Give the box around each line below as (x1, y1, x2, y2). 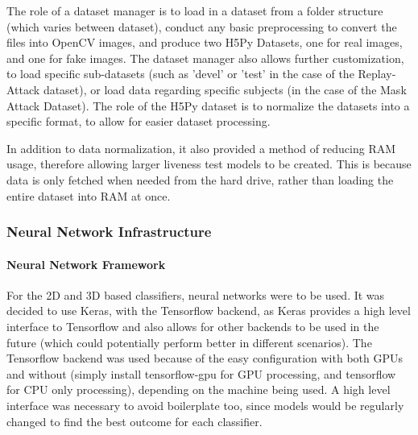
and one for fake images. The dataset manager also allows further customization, (6, 49, 404, 66)
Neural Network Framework (6, 255, 166, 272)
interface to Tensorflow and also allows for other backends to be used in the (6, 317, 379, 334)
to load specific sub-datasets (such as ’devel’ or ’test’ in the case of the (6, 65, 354, 82)
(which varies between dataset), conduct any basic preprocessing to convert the (6, 18, 397, 35)
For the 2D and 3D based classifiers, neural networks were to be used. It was (6, 286, 385, 303)
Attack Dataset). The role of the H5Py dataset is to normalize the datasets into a (6, 97, 410, 114)
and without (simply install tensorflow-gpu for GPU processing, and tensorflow (6, 365, 396, 382)
